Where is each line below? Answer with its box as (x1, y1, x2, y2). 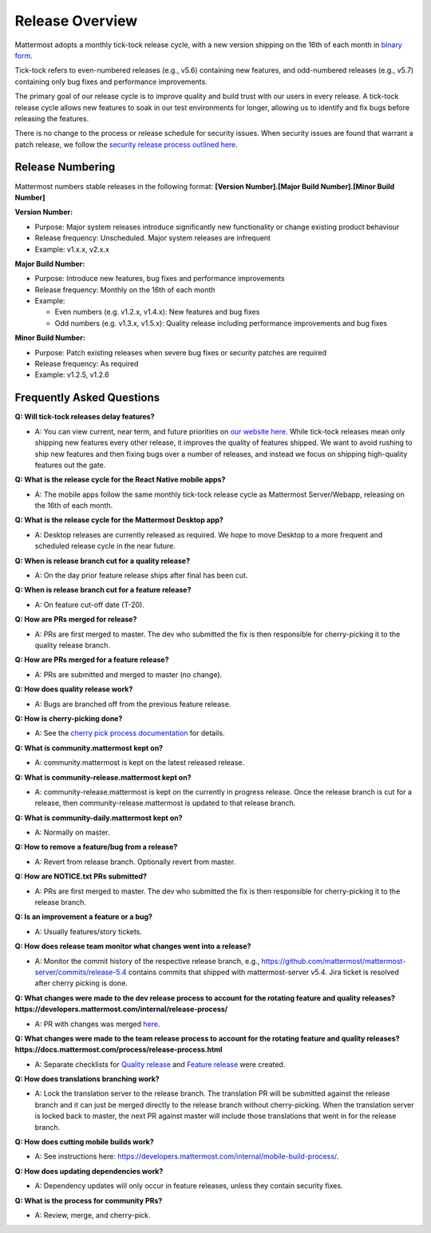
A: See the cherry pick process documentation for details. (34, 728, 225, 738)
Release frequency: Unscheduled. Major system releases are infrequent (34, 233, 271, 243)
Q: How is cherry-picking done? (14, 713, 123, 723)
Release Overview (14, 12, 138, 30)
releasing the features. (14, 113, 89, 123)
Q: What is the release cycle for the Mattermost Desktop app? (14, 515, 223, 525)
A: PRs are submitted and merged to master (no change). (34, 669, 223, 679)
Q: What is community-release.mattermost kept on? (14, 772, 192, 782)
